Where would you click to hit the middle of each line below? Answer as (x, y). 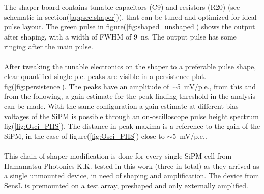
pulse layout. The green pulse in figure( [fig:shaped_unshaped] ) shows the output (130, 27)
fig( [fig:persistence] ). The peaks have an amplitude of (87, 86)
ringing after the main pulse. (49, 46)
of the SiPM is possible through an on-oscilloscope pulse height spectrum (145, 116)
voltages (17, 116)
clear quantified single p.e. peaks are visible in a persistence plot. (105, 76)
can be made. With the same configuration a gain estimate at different (114, 106)
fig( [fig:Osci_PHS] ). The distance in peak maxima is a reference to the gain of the (132, 126)
